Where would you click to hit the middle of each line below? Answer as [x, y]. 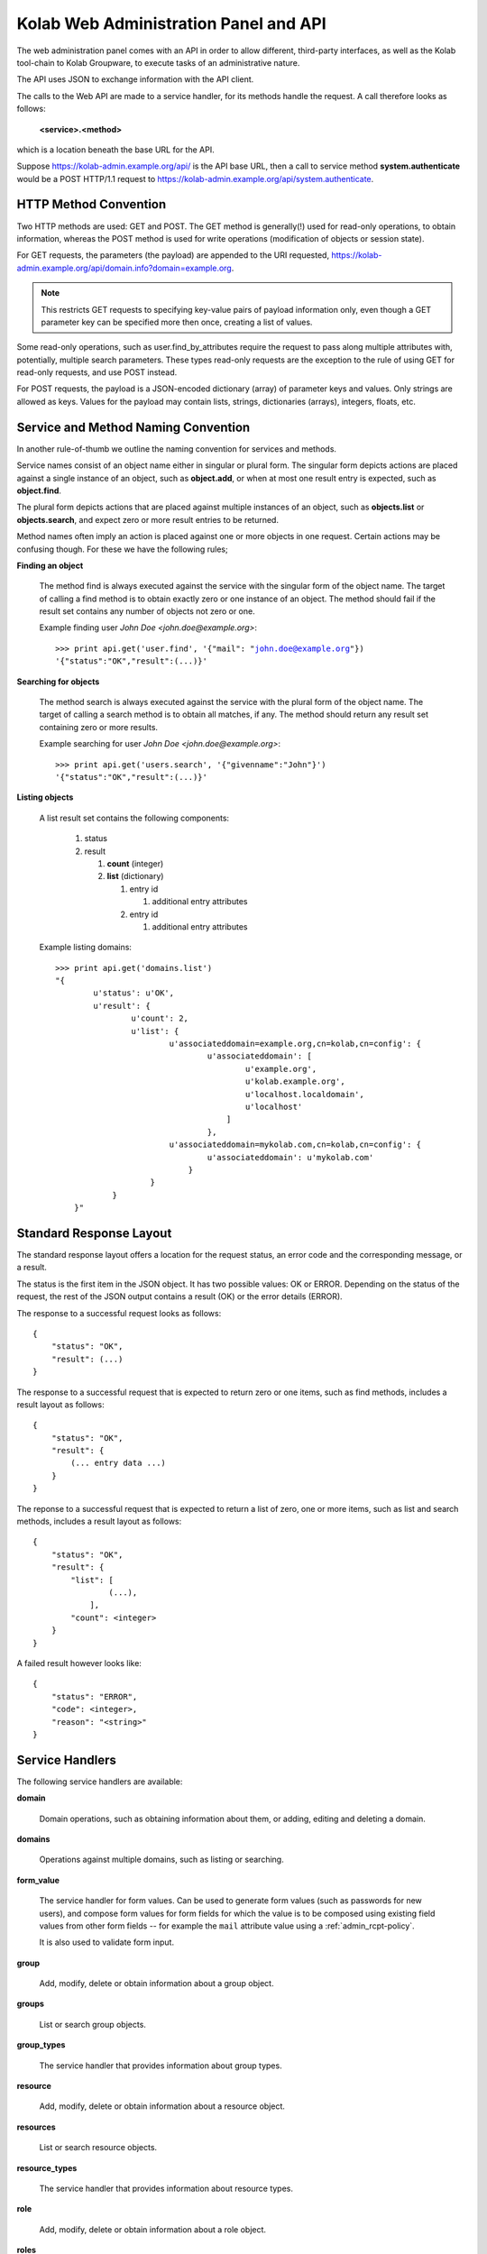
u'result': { [122, 1006]
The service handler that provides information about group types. [161, 2066]
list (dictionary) [135, 876]
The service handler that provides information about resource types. [166, 2188]
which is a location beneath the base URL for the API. [116, 150]
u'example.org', [281, 1069]
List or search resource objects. [98, 2148]
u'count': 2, [160, 1018]
